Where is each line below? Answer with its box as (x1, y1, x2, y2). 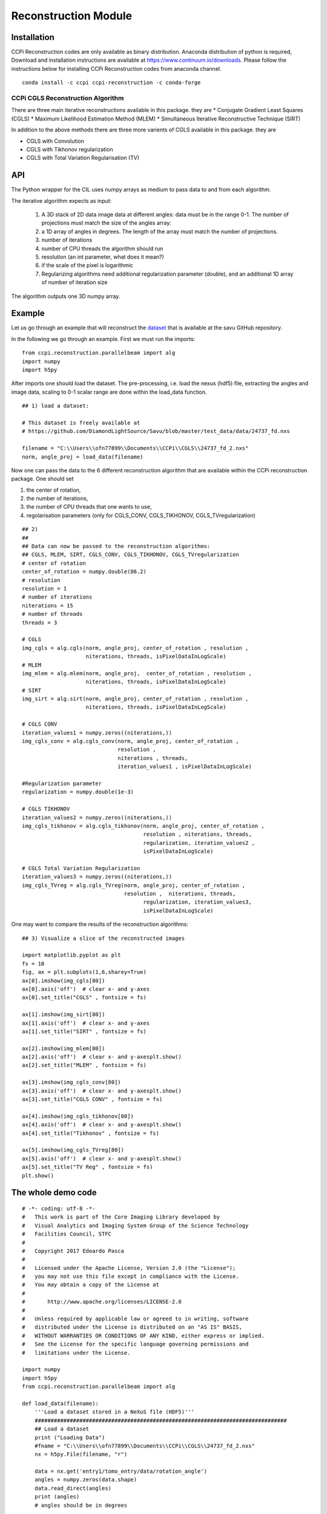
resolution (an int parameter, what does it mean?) (41, 253, 165, 260)
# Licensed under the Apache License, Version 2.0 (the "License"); (22, 1264, 236, 1271)
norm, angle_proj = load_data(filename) (22, 453, 144, 460)
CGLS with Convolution (26, 137, 85, 145)
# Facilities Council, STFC (22, 1231, 112, 1238)
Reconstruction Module (11, 9, 133, 22)
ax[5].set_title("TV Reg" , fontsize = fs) (22, 1163, 153, 1171)
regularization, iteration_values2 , (143, 839, 256, 846)
